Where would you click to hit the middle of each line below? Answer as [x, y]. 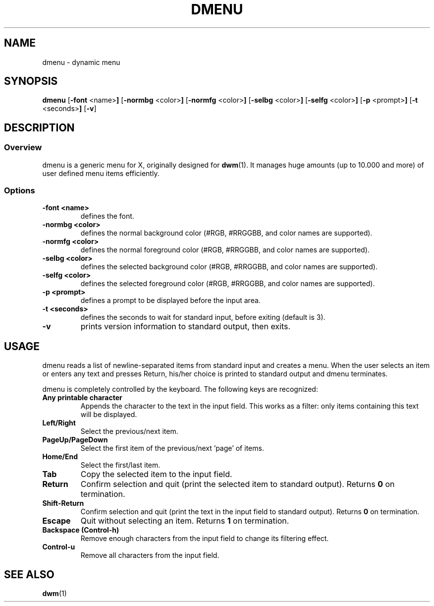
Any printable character [82, 398]
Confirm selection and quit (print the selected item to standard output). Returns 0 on [238, 484]
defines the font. [107, 216]
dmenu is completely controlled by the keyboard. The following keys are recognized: [180, 389]
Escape [56, 521]
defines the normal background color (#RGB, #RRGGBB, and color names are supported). [226, 233]
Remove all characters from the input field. [150, 555]
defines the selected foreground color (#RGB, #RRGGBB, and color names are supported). [228, 284]
